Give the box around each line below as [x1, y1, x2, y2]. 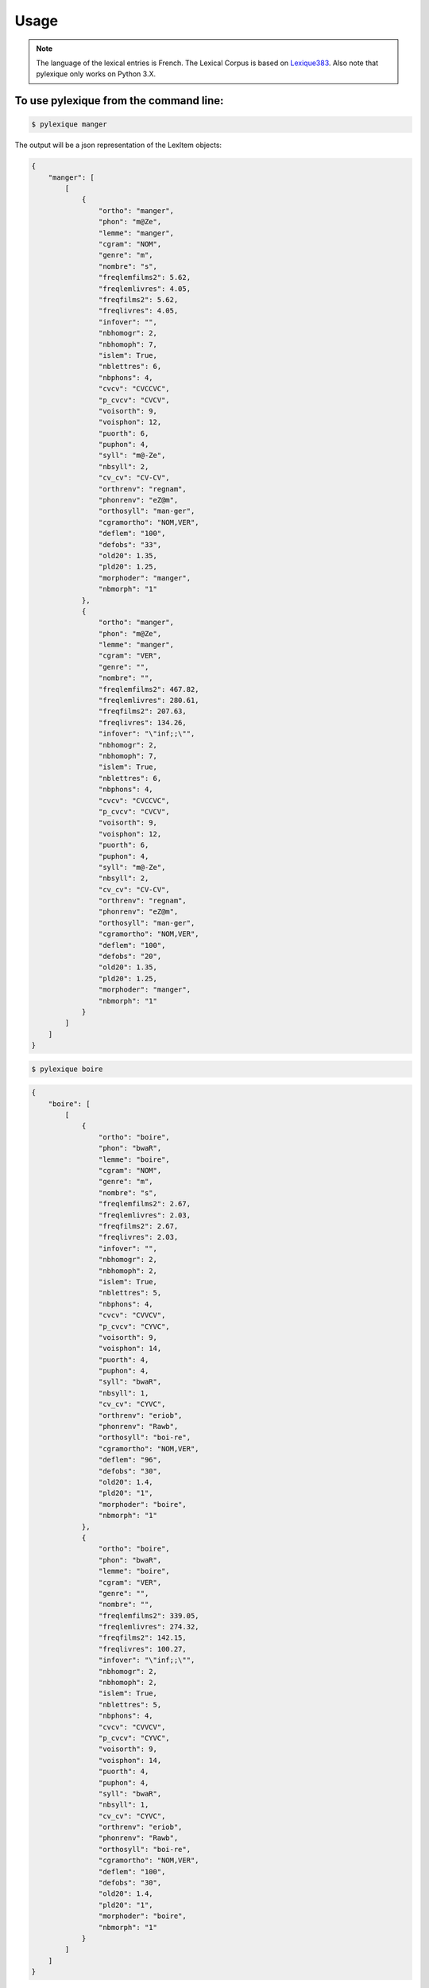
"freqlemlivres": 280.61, [98, 696, 199, 705]
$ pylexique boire [31, 1064, 103, 1074]
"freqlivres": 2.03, [98, 1233, 179, 1242]
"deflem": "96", [98, 1455, 162, 1465]
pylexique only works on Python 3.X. [36, 69, 157, 79]
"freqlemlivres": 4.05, [98, 284, 191, 293]
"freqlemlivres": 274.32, [98, 1622, 199, 1632]
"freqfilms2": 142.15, [98, 1633, 187, 1642]
